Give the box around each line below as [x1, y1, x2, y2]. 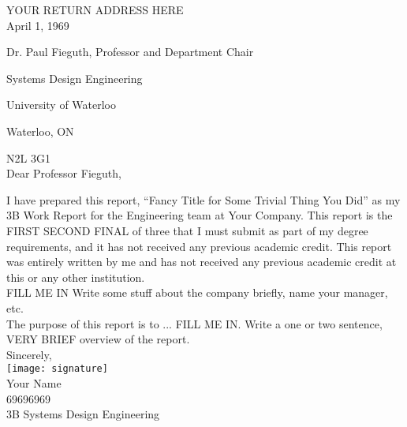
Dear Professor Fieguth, [6, 165, 121, 182]
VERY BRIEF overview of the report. [6, 331, 190, 347]
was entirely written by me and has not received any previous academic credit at [6, 253, 397, 270]
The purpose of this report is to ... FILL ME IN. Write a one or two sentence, [6, 315, 383, 331]
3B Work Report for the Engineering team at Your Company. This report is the [6, 207, 393, 223]
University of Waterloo [6, 96, 117, 113]
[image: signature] [6, 363, 108, 375]
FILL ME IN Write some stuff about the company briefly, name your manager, [6, 284, 388, 301]
